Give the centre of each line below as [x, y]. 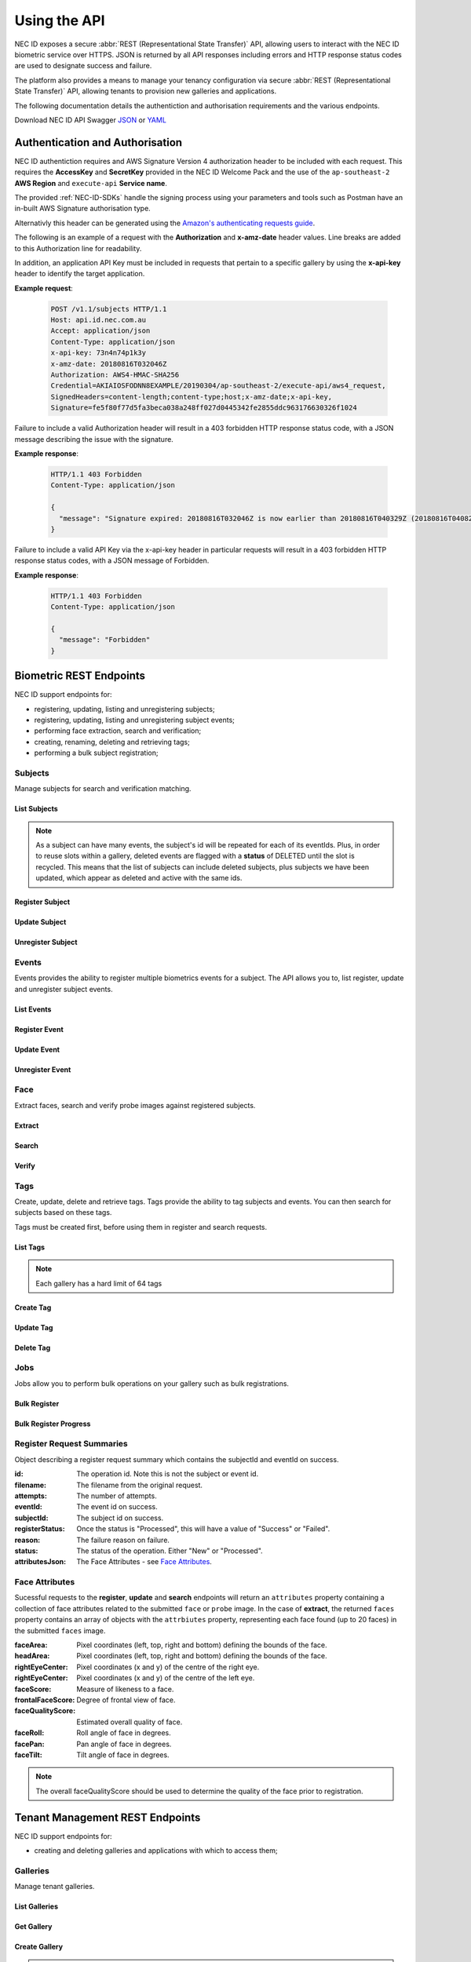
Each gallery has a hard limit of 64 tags [99, 1283]
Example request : [44, 288]
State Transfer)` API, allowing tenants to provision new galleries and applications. [146, 91]
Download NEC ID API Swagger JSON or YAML [90, 120]
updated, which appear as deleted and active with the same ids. [139, 878]
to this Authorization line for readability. [78, 248]
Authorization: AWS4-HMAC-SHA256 [115, 375]
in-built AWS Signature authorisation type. [82, 209]
